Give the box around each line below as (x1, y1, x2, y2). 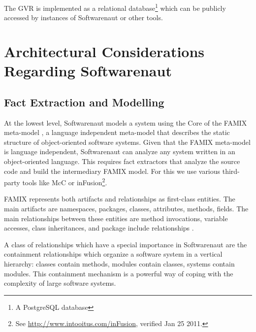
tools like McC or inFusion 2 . (22, 176, 107, 187)
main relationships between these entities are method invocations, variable (4, 213, 228, 223)
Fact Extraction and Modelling (4, 94, 164, 109)
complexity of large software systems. (4, 278, 116, 288)
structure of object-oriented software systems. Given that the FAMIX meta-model (4, 136, 251, 147)
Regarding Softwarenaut (4, 61, 172, 81)
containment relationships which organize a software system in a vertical (4, 249, 223, 259)
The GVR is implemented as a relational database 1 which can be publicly (4, 1, 226, 13)
